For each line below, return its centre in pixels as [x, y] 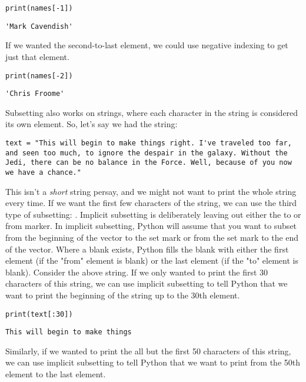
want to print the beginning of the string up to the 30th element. [123, 295]
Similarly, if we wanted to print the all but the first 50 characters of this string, [148, 351]
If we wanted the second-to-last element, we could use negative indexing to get [147, 45]
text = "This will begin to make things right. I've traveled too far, [149, 143]
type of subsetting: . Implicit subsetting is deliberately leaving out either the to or [153, 214]
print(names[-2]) [39, 76]
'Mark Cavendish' [39, 26]
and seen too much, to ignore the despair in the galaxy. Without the [147, 153]
